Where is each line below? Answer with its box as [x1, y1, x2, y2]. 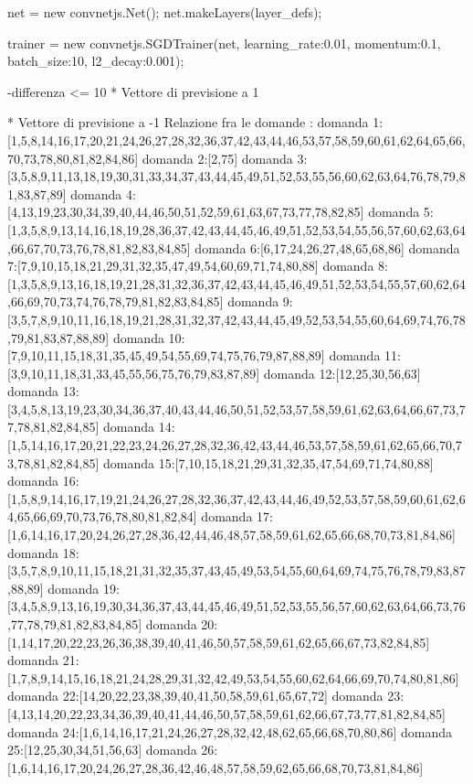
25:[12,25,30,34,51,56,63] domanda [7, 740, 197, 759]
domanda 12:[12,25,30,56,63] [263, 363, 421, 382]
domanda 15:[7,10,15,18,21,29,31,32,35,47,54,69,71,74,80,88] [103, 453, 434, 472]
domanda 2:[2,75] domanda [142, 148, 293, 167]
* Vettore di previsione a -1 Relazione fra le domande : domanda [7, 113, 369, 132]
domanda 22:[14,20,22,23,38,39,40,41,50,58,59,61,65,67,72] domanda [7, 686, 384, 705]
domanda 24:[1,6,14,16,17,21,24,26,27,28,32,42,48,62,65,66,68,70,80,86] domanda [7, 722, 452, 741]
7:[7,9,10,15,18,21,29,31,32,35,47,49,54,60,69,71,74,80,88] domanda [7, 256, 374, 275]
